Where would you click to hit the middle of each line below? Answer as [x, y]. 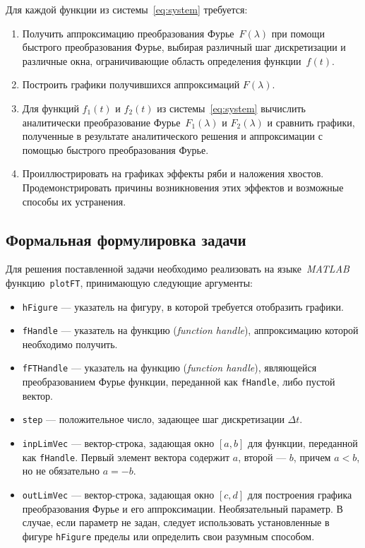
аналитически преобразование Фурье [101, 122]
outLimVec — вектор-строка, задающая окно [118, 494]
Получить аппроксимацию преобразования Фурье [128, 33]
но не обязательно [61, 471]
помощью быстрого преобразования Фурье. [115, 149]
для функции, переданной [303, 443]
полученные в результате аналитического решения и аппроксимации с [172, 136]
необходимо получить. [70, 344]
